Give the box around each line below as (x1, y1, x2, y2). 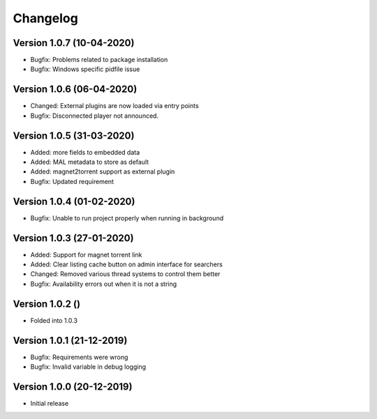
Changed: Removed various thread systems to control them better (30, 270, 221, 278)
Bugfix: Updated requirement (30, 177, 114, 185)
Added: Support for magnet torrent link (30, 250, 142, 259)
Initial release (30, 399, 69, 407)
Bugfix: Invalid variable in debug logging (30, 363, 147, 371)
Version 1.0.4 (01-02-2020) (13, 195, 135, 207)
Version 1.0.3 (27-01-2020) (13, 232, 134, 244)
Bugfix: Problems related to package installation (30, 56, 168, 64)
